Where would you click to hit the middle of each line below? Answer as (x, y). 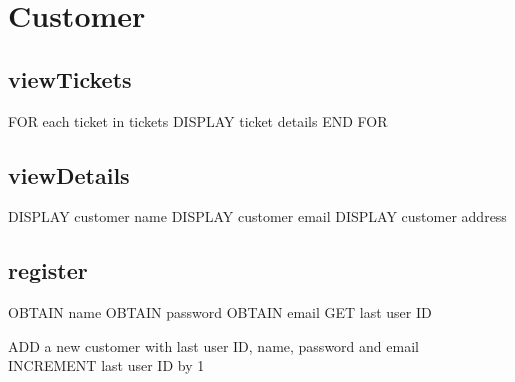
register (48, 270)
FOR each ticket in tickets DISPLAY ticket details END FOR (198, 120)
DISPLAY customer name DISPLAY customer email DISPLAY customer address (257, 216)
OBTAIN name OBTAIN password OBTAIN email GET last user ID (220, 312)
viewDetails (69, 174)
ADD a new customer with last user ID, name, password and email (213, 345)
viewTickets (70, 78)
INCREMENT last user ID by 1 (106, 365)
